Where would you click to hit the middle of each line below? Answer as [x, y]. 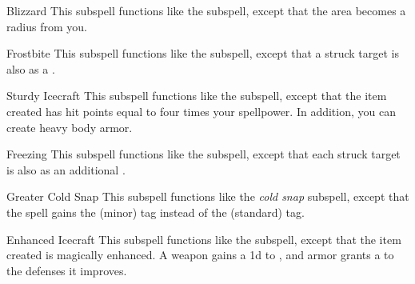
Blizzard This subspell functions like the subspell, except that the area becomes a [206, 10]
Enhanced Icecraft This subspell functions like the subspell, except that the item [204, 239]
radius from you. [47, 26]
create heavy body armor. [70, 127]
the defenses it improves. [67, 270]
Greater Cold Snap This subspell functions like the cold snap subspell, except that [208, 196]
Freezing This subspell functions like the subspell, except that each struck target [204, 154]
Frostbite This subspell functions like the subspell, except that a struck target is [203, 53]
